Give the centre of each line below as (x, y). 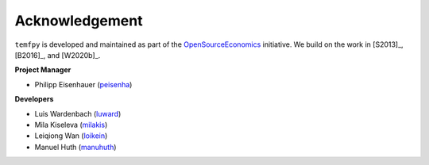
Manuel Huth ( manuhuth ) (75, 147)
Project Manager (43, 70)
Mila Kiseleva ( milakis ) (71, 125)
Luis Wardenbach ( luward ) (78, 113)
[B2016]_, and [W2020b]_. (58, 55)
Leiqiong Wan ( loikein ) (71, 136)
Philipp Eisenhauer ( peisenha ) (83, 84)
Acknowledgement (79, 21)
